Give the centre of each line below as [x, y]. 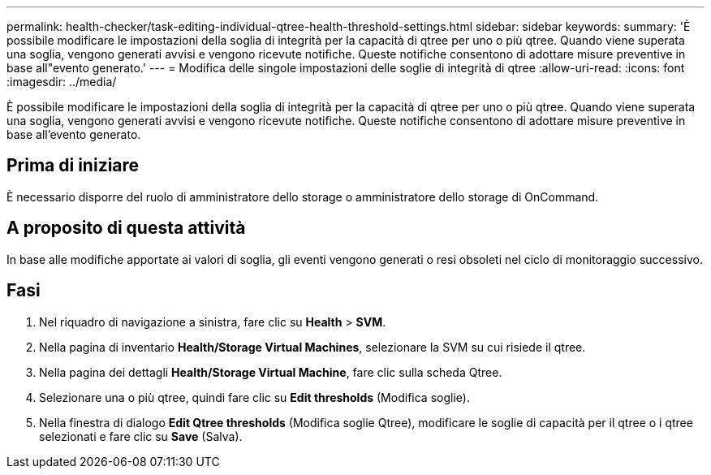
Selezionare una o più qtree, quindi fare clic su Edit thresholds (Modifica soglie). [254, 397]
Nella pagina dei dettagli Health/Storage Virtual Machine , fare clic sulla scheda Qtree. [271, 372]
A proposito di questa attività [126, 228]
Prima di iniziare [73, 166]
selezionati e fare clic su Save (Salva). [141, 436]
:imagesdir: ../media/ [62, 82]
